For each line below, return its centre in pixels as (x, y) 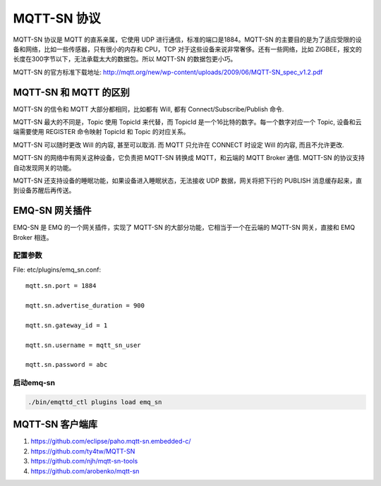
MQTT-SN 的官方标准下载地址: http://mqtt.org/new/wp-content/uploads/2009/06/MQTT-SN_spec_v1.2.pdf (168, 72)
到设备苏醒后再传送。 (44, 190)
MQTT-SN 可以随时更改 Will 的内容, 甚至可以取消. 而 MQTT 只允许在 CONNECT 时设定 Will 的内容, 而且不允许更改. (179, 145)
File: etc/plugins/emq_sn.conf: (57, 269)
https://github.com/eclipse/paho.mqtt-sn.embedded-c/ (111, 442)
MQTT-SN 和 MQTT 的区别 (71, 92)
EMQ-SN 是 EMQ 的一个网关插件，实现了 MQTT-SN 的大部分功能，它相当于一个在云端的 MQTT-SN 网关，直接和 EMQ (184, 227)
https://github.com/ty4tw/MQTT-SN (83, 451)
